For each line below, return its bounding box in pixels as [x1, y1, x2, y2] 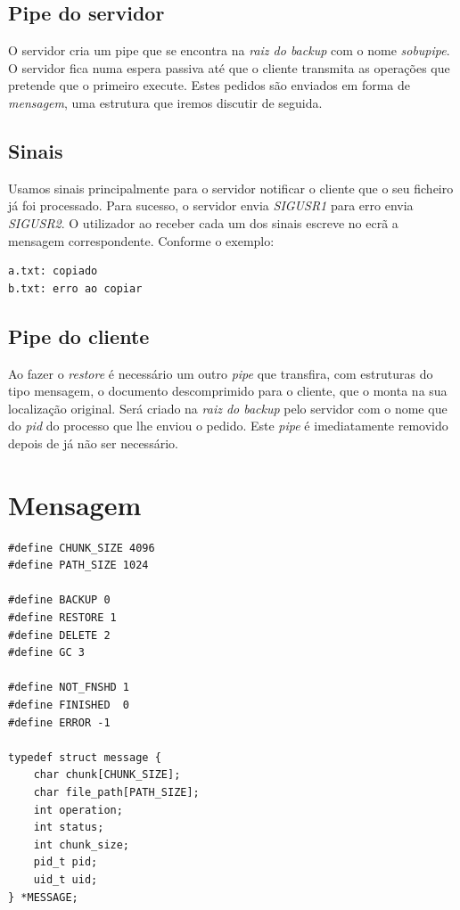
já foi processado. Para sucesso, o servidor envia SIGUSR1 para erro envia [8, 196, 414, 215]
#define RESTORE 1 [8, 611, 117, 625]
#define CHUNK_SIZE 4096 [8, 541, 155, 554]
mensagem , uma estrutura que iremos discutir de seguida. [8, 93, 323, 111]
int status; [33, 821, 104, 834]
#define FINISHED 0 [8, 698, 130, 711]
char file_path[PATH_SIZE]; [33, 785, 200, 799]
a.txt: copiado [8, 265, 98, 278]
